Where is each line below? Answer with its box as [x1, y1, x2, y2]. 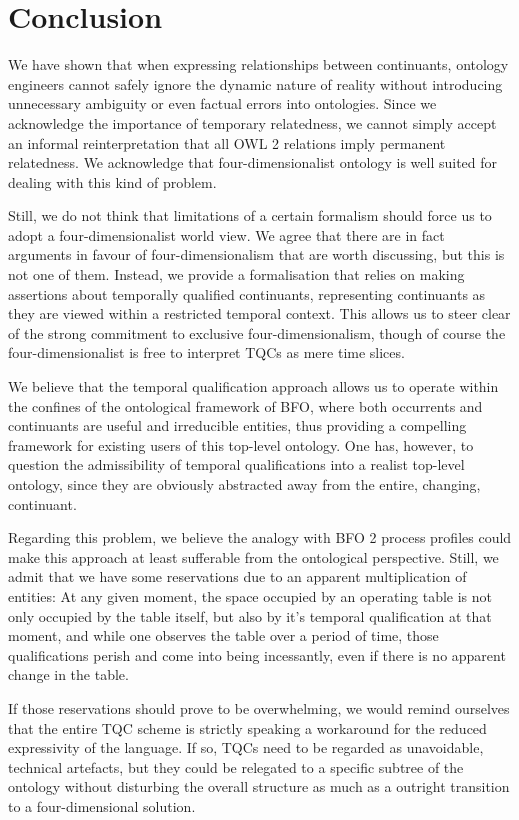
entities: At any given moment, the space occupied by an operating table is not [8, 585, 493, 606]
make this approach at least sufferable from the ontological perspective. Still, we [8, 546, 499, 567]
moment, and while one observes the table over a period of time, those [8, 625, 439, 646]
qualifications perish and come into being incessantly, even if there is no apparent [8, 644, 506, 665]
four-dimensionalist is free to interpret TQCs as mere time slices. [8, 342, 405, 363]
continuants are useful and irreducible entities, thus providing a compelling [8, 415, 467, 436]
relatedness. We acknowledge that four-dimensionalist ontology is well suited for [8, 152, 498, 173]
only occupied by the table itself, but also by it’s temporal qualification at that [8, 605, 492, 626]
